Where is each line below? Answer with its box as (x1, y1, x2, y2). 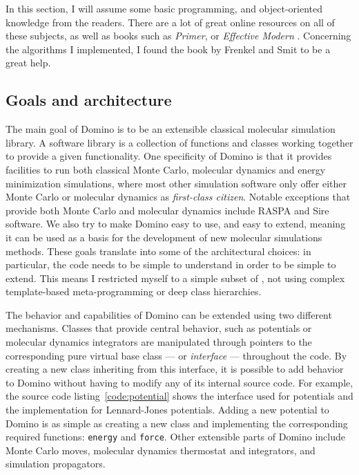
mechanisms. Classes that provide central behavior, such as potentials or (6, 321, 312, 335)
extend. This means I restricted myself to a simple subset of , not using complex (6, 270, 345, 285)
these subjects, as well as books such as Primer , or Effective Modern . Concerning (6, 28, 351, 43)
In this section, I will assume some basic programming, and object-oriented (6, 1, 323, 15)
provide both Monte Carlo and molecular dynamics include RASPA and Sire (6, 203, 329, 217)
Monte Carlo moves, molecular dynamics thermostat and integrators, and (6, 443, 316, 457)
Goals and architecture (6, 89, 172, 111)
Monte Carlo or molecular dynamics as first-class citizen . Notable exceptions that (6, 189, 351, 204)
